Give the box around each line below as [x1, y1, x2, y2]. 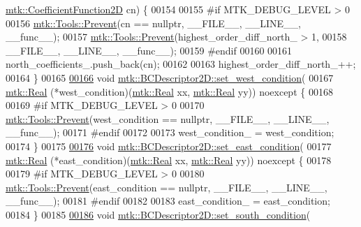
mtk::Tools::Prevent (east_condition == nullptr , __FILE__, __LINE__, [6, 180, 327, 194]
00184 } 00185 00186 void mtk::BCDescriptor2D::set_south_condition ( [6, 207, 311, 221]
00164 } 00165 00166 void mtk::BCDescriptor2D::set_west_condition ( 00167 [6, 70, 334, 85]
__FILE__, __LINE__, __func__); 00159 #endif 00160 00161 [6, 43, 293, 57]
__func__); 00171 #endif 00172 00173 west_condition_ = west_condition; [6, 125, 334, 140]
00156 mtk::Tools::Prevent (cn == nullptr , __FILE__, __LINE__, [6, 15, 301, 30]
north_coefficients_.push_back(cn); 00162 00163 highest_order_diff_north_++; [6, 57, 356, 71]
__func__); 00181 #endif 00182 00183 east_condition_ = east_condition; [6, 193, 330, 208]
